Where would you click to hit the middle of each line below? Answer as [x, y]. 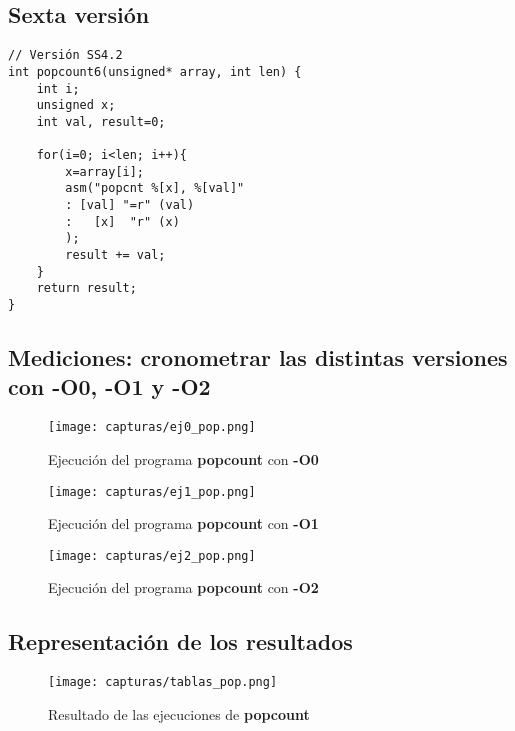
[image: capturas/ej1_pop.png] [152, 491]
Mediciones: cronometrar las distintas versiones [258, 357]
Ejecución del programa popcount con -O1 [183, 523]
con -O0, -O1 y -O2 [109, 386]
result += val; [115, 255]
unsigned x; [76, 105]
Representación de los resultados [180, 641]
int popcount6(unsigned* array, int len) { [155, 71]
